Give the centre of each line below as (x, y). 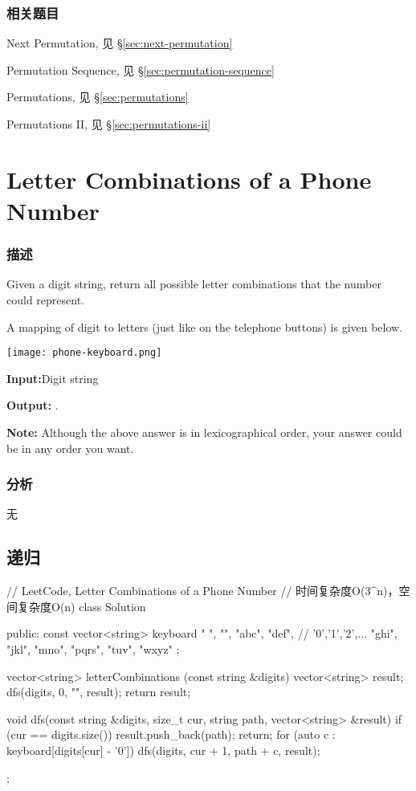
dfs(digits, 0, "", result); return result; (99, 692)
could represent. (45, 299)
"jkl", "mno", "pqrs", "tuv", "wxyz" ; (93, 648)
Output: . (33, 405)
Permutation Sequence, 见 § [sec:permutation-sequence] (141, 69)
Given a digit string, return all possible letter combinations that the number (194, 284)
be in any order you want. (70, 448)
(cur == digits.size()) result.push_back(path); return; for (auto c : (171, 734)
